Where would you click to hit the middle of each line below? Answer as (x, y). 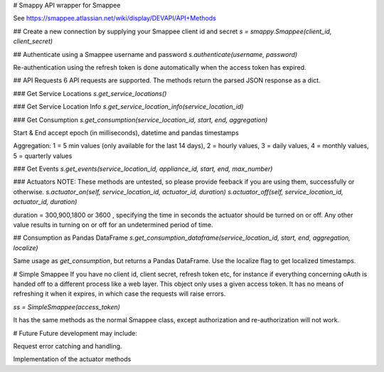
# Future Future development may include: (75, 333)
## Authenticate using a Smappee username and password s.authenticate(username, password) (155, 54)
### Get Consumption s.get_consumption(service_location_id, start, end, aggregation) (140, 119)
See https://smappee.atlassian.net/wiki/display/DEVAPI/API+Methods (114, 18)
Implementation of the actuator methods (72, 359)
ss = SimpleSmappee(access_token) (67, 307)
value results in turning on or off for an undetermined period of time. (113, 225)
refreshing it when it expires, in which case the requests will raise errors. (119, 294)
